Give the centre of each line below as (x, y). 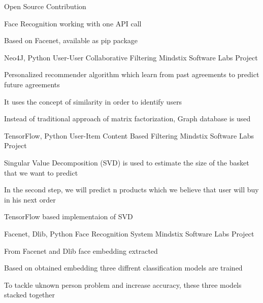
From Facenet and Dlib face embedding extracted (81, 250)
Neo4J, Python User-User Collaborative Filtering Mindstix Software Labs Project (131, 57)
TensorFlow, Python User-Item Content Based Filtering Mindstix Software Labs (129, 135)
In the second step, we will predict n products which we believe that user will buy (131, 190)
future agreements (32, 84)
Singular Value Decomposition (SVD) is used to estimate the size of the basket (127, 162)
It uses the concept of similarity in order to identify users (93, 101)
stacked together (30, 295)
